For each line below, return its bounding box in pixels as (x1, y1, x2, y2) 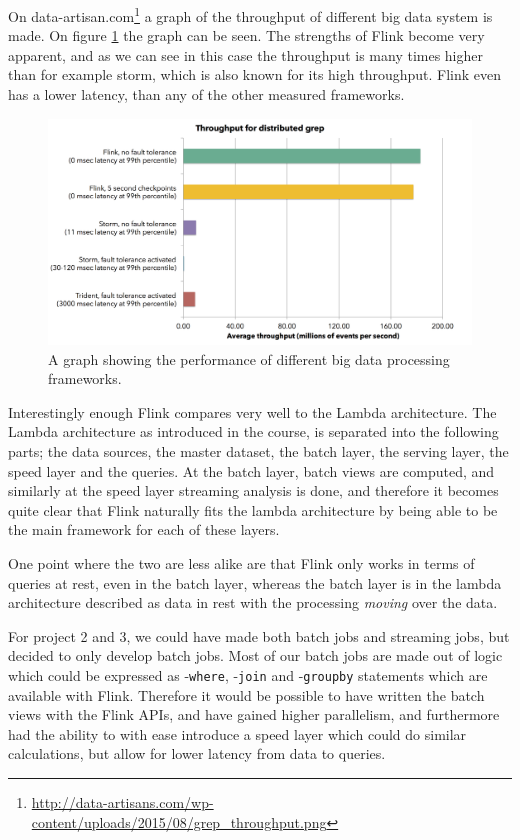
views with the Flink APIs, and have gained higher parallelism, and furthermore (8, 704, 500, 725)
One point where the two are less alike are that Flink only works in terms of (8, 553, 475, 574)
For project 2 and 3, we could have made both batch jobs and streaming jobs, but (8, 625, 510, 646)
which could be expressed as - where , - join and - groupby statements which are (8, 665, 488, 686)
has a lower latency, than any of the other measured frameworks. (8, 84, 405, 105)
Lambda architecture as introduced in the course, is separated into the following (8, 421, 499, 442)
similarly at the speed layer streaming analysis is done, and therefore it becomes (8, 480, 499, 501)
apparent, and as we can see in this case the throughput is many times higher (8, 44, 483, 65)
